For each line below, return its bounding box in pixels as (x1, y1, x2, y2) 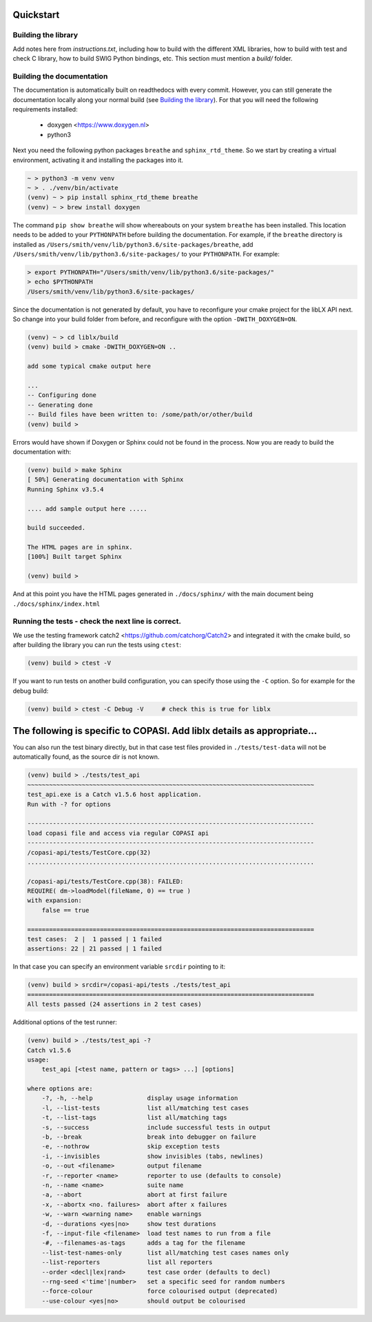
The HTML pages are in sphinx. (27, 543, 134, 551)
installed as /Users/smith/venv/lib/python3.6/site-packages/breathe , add (12, 240, 254, 248)
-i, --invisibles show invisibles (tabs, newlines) (41, 1152, 264, 1160)
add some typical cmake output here (27, 363, 152, 370)
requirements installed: (12, 105, 79, 114)
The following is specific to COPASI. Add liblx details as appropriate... (12, 724, 318, 737)
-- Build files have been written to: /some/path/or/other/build (27, 411, 253, 418)
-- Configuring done (27, 391, 96, 399)
